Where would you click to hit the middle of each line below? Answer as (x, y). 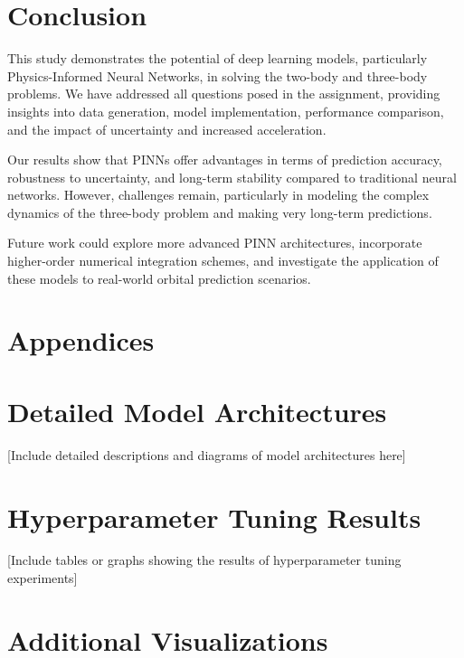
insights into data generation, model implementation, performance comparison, (226, 111)
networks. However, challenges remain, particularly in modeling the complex (218, 195)
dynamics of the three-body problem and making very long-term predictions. (220, 212)
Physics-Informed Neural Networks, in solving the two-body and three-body (218, 75)
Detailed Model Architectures (197, 411)
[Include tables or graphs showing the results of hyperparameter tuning (204, 560)
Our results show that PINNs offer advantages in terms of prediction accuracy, (225, 160)
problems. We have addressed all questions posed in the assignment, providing (224, 94)
